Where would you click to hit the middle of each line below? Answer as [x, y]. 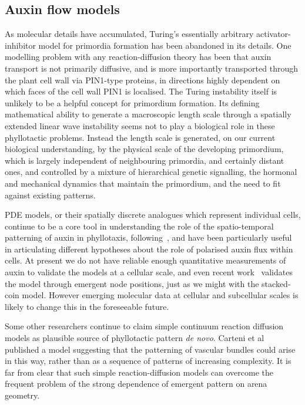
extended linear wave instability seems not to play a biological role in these [140, 125]
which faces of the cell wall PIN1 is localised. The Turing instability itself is [141, 91]
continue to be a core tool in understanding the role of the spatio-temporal [139, 226]
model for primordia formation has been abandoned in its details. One [165, 45]
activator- [273, 34]
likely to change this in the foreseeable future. [87, 306]
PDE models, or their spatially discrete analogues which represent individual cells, [153, 215]
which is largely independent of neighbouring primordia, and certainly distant [145, 160]
